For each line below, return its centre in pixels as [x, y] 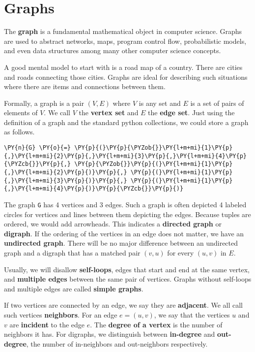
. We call [57, 112]
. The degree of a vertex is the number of [156, 324]
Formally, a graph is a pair [44, 103]
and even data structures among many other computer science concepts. [113, 50]
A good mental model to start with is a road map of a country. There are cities [123, 67]
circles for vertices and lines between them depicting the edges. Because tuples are [127, 214]
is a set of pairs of [217, 103]
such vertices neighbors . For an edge [61, 315]
